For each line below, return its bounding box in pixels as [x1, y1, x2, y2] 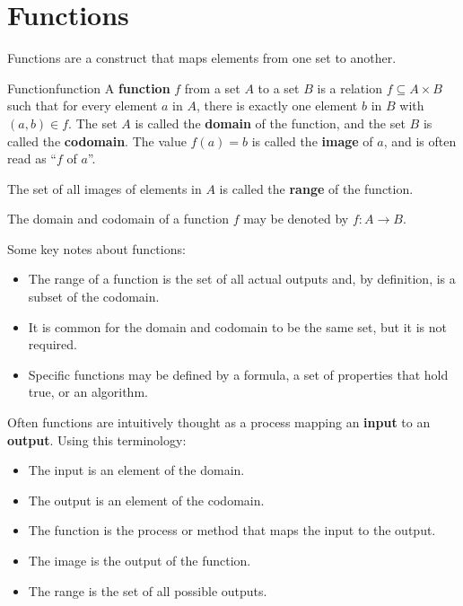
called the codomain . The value [7, 131, 187, 150]
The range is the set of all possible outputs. [28, 581, 267, 600]
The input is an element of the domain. [28, 461, 245, 479]
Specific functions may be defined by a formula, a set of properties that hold [28, 364, 449, 383]
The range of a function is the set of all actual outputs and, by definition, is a [28, 269, 456, 288]
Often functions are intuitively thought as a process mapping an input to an [7, 413, 431, 432]
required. [28, 335, 77, 354]
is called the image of [251, 131, 373, 150]
